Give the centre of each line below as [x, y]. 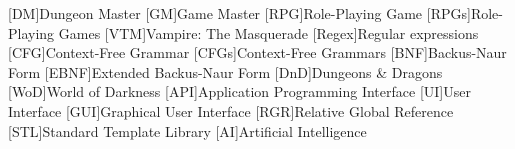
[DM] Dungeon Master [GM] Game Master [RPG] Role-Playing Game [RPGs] [239, 13]
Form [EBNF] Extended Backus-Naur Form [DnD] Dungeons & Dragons [225, 71]
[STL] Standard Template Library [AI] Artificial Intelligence [187, 130]
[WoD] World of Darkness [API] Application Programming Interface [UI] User [239, 91]
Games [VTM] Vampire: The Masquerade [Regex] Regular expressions [268, 32]
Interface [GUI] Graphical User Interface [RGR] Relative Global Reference [231, 110]
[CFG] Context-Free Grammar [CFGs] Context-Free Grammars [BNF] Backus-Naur [257, 52]
